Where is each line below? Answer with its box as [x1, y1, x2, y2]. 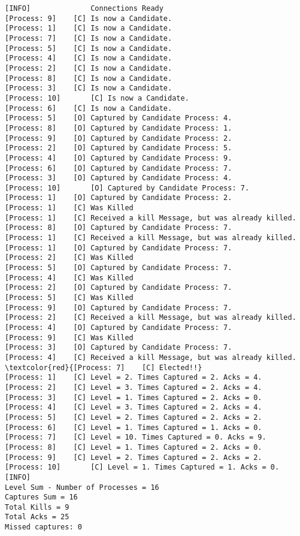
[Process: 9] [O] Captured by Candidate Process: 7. [5, 303, 232, 312]
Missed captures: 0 [5, 523, 82, 532]
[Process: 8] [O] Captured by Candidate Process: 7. [5, 223, 232, 232]
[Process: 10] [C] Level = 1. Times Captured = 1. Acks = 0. [5, 463, 280, 472]
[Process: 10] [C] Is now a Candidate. [5, 93, 189, 102]
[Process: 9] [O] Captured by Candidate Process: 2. [5, 134, 232, 143]
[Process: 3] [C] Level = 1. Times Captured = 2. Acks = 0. [5, 393, 262, 402]
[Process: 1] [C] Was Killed [5, 204, 134, 213]
